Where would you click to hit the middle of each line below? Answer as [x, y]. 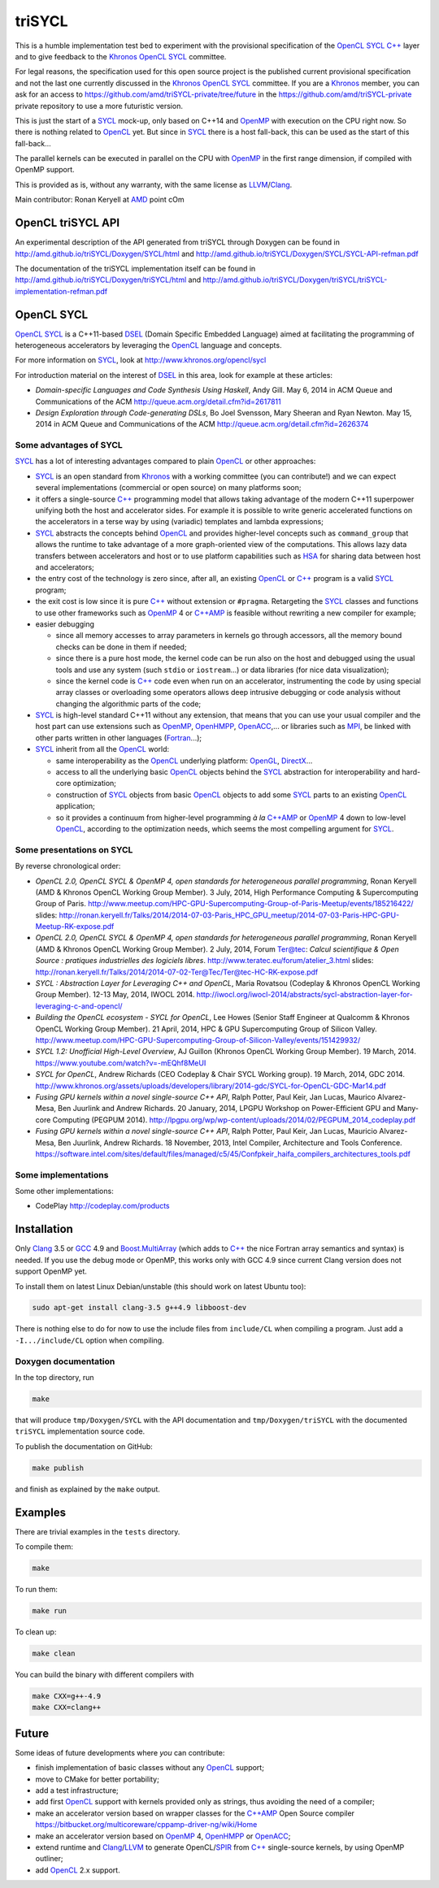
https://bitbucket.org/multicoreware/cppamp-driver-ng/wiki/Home [146, 1825]
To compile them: [44, 1547]
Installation [44, 1229]
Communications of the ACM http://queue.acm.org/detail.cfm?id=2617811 [158, 401]
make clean [54, 1653]
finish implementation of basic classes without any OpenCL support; [150, 1768]
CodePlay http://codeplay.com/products [102, 1206]
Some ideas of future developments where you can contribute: [120, 1752]
